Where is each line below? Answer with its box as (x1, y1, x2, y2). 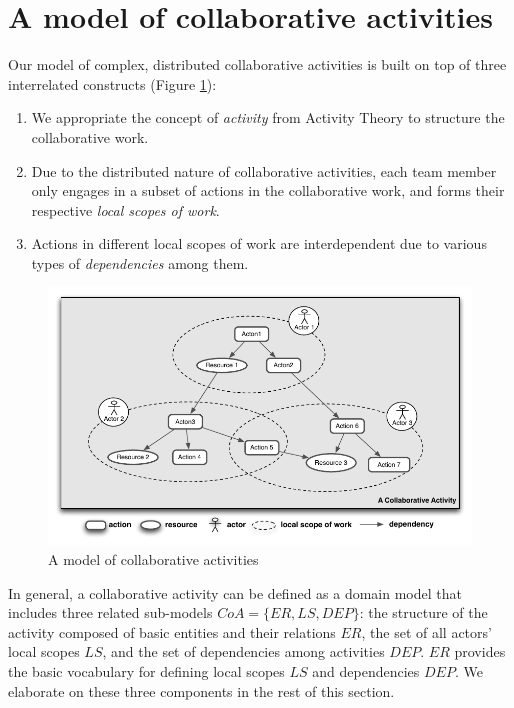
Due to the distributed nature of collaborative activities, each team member (31, 160, 497, 181)
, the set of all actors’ (361, 621, 492, 642)
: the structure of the (359, 602, 488, 623)
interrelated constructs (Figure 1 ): (8, 73, 217, 94)
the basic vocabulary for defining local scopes (8, 661, 285, 681)
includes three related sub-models (8, 602, 213, 623)
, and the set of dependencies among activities (102, 641, 385, 662)
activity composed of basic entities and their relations (8, 621, 336, 642)
